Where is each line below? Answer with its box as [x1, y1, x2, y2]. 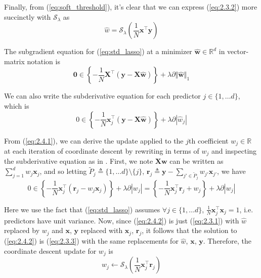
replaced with [80, 225, 123, 236]
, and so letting [39, 166, 87, 176]
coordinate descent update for [4, 245, 97, 256]
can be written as [169, 156, 224, 166]
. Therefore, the [203, 236, 252, 246]
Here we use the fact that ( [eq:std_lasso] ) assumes [4, 204, 160, 214]
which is [4, 100, 29, 111]
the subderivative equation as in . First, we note [4, 156, 153, 166]
